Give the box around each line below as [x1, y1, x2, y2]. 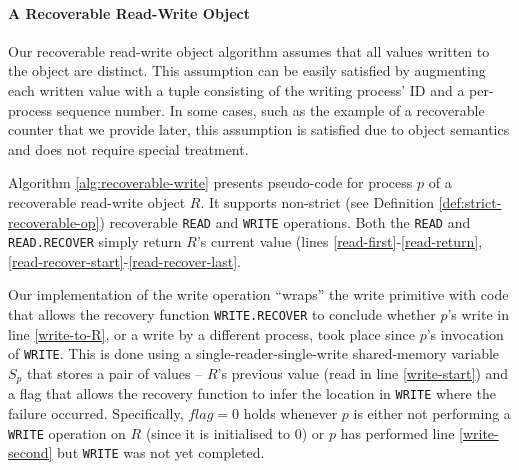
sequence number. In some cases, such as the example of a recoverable [56, 99, 485, 120]
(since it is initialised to [145, 422, 290, 443]
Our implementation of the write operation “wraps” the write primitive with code [8, 284, 509, 305]
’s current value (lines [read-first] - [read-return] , [196, 231, 483, 252]
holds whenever [243, 403, 338, 424]
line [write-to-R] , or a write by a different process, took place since [8, 323, 415, 344]
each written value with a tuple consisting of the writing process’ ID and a [8, 79, 465, 100]
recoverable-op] [8, 211, 100, 232]
